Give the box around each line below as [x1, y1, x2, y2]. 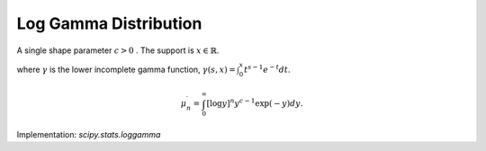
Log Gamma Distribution [16, 13, 202, 33]
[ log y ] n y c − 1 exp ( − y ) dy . [206, 97, 303, 109]
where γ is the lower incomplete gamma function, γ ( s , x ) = [16, 64, 236, 75]
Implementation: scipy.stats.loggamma [16, 129, 161, 140]
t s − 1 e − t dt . [244, 63, 292, 75]
